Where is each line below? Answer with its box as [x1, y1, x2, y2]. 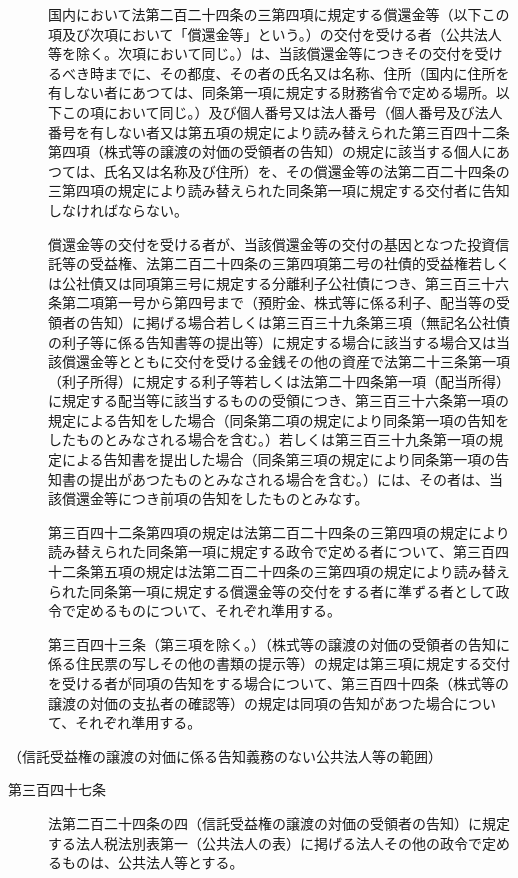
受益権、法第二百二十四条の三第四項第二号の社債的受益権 [89, 253, 468, 274]
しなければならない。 [48, 199, 188, 220]
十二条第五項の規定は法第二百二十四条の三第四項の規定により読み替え [48, 561, 510, 582]
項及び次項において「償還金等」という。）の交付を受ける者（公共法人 [48, 23, 502, 44]
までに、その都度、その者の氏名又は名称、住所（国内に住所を [103, 62, 510, 83]
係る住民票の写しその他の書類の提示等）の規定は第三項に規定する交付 [48, 653, 510, 674]
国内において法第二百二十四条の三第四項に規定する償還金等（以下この [48, 4, 510, 24]
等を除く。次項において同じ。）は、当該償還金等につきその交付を [48, 43, 475, 64]
